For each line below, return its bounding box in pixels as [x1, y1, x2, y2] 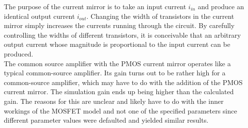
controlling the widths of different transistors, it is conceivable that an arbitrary [4, 29, 241, 40]
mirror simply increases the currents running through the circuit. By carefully [4, 20, 235, 30]
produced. [4, 48, 33, 58]
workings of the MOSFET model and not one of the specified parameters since [4, 105, 237, 115]
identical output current [4, 11, 75, 21]
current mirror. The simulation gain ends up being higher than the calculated [4, 86, 234, 97]
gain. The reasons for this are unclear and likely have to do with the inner [4, 96, 224, 106]
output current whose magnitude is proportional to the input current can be [4, 39, 231, 49]
